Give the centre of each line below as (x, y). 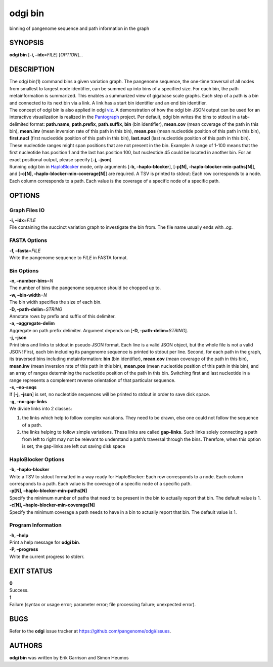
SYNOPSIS (27, 43)
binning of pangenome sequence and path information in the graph (79, 28)
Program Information (35, 525)
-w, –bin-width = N (28, 295)
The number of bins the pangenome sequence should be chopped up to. (85, 288)
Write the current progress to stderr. (47, 556)
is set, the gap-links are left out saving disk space (74, 446)
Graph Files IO (27, 210)
